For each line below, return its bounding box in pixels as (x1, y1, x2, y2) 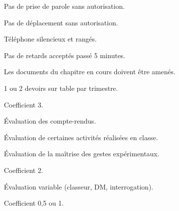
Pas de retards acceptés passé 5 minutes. (4, 50, 126, 60)
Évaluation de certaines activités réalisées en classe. (4, 132, 158, 142)
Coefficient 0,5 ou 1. (4, 198, 64, 208)
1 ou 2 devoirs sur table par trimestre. (4, 83, 118, 93)
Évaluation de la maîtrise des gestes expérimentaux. (4, 148, 159, 159)
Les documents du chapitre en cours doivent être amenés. (4, 66, 176, 77)
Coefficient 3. (4, 99, 44, 109)
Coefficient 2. (4, 165, 44, 175)
